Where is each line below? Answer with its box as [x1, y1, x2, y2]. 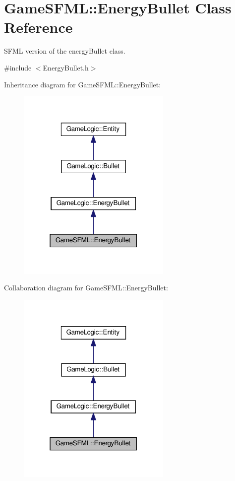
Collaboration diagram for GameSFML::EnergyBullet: [4, 282, 168, 293]
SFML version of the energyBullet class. [4, 46, 125, 56]
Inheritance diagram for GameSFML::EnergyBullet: [4, 79, 161, 89]
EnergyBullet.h [43, 62, 89, 72]
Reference [4, 17, 73, 37]
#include [4, 62, 32, 72]
